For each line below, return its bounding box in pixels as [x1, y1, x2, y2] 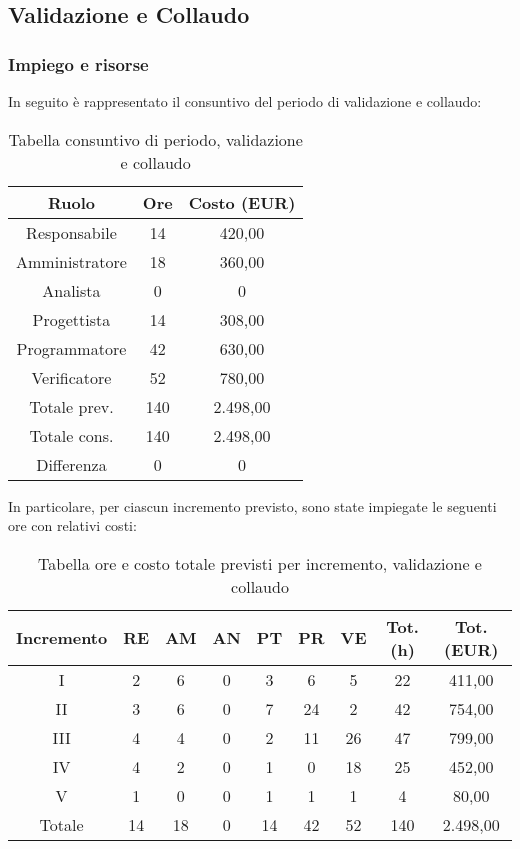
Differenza [36, 452, 107, 476]
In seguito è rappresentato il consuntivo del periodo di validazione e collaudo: [8, 91, 482, 111]
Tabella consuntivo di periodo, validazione [8, 127, 303, 151]
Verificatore [31, 365, 112, 389]
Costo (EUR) [188, 190, 296, 214]
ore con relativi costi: [8, 515, 137, 536]
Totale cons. [29, 423, 114, 447]
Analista [42, 278, 101, 302]
